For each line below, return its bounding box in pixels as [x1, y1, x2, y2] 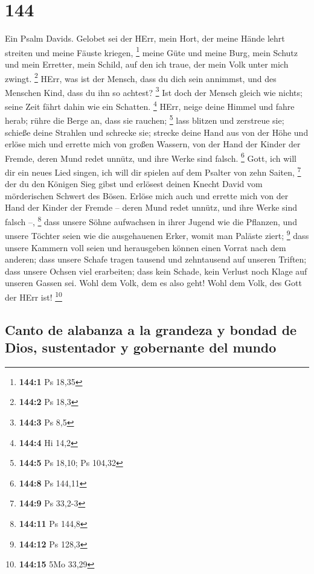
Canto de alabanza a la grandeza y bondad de [5, 320, 297, 339]
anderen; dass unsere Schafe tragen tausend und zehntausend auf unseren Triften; [5, 253, 307, 266]
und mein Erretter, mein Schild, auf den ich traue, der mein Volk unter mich [5, 57, 289, 70]
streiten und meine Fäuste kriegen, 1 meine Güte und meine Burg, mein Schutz [5, 44, 298, 59]
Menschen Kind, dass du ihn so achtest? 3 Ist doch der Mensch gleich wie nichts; [5, 84, 303, 98]
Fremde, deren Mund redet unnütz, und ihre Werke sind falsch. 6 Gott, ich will [5, 150, 296, 164]
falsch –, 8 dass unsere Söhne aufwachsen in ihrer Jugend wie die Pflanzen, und [5, 214, 297, 228]
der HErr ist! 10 [5, 289, 62, 303]
